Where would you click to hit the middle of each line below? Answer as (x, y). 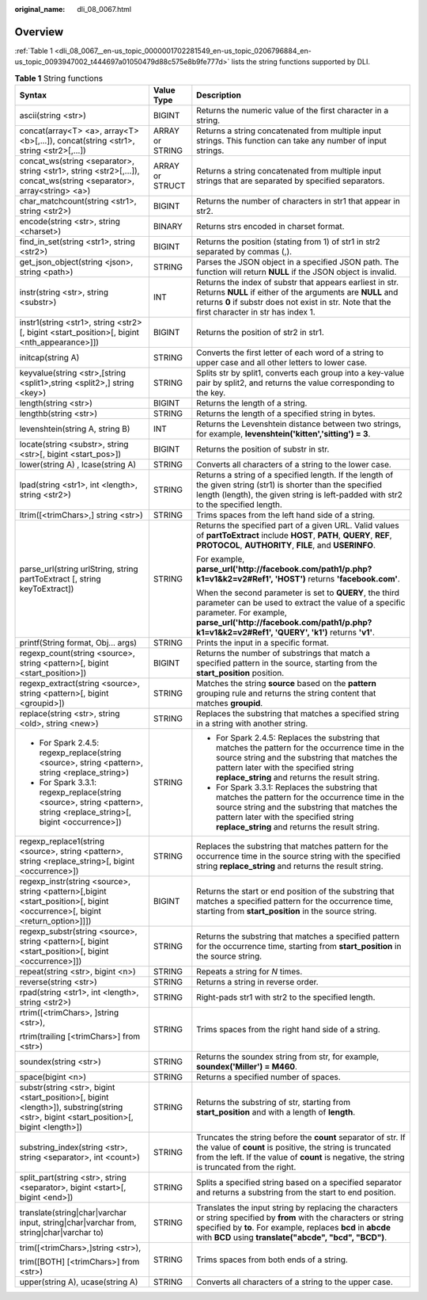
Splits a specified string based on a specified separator (299, 1183)
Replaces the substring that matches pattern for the (293, 846)
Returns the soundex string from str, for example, (288, 1057)
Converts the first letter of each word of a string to (290, 353)
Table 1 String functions (59, 78)
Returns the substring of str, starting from (274, 1103)
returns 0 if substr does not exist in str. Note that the (294, 303)
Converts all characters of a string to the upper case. (295, 1282)
